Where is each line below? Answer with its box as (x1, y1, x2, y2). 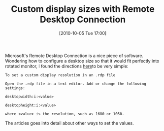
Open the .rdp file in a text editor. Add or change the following (5, 81, 147, 86)
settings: (5, 85, 26, 91)
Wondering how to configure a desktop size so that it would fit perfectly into (5, 58, 160, 64)
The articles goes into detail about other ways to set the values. (5, 120, 134, 126)
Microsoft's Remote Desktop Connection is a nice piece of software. (5, 53, 144, 59)
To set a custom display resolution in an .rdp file (5, 72, 116, 77)
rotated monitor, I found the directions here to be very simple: (5, 63, 129, 69)
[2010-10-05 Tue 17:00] (59, 30, 107, 36)
